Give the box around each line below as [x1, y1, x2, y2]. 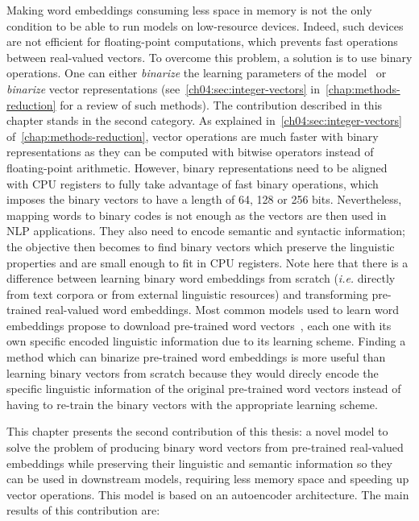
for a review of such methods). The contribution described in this [60, 96, 383, 113]
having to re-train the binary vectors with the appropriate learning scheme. [6, 395, 378, 412]
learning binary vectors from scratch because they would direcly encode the [6, 364, 379, 381]
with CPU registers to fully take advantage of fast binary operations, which [6, 175, 379, 192]
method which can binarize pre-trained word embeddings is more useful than [6, 349, 386, 366]
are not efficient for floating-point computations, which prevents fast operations [6, 33, 398, 50]
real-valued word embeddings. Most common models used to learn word [45, 301, 399, 318]
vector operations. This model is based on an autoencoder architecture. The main [6, 486, 409, 502]
